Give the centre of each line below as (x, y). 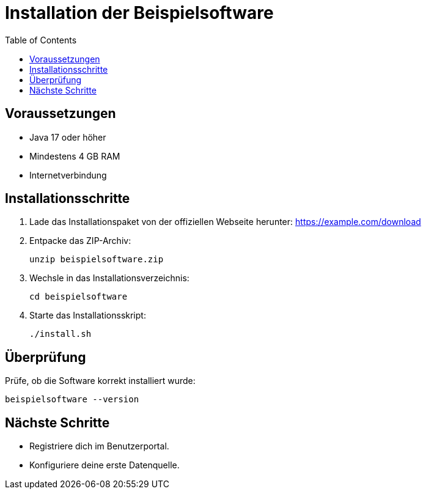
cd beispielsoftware (79, 297)
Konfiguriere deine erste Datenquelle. (105, 465)
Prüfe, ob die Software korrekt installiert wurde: (100, 381)
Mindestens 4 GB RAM (75, 156)
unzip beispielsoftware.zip (97, 260)
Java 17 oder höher (68, 137)
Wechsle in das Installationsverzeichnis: (109, 278)
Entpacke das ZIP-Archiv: (80, 241)
